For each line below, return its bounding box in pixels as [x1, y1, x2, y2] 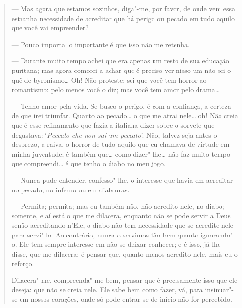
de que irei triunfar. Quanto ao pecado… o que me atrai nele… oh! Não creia [11, 110, 238, 120]
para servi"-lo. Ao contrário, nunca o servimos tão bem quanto [11, 229, 198, 239]
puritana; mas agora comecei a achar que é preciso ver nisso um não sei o [11, 65, 231, 75]
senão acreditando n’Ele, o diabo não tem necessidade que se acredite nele [11, 220, 234, 230]
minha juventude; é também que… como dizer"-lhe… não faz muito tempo [11, 148, 230, 159]
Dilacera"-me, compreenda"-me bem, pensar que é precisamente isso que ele [11, 275, 238, 285]
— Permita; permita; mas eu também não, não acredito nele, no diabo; [11, 201, 224, 211]
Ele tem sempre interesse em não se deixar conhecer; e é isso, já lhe [19, 239, 221, 249]
